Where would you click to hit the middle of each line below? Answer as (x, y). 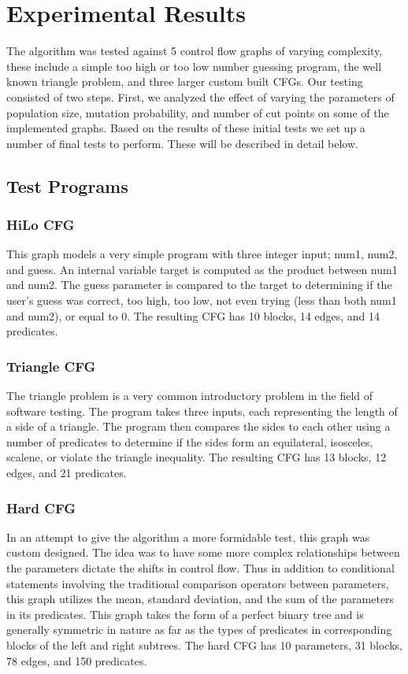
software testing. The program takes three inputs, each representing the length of (202, 411)
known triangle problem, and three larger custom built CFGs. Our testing (185, 81)
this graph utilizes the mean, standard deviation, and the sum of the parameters (200, 599)
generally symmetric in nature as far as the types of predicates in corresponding (199, 630)
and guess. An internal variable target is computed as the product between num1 (202, 269)
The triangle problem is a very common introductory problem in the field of (190, 396)
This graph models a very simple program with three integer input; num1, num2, (202, 254)
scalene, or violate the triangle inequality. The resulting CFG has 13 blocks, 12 (197, 457)
